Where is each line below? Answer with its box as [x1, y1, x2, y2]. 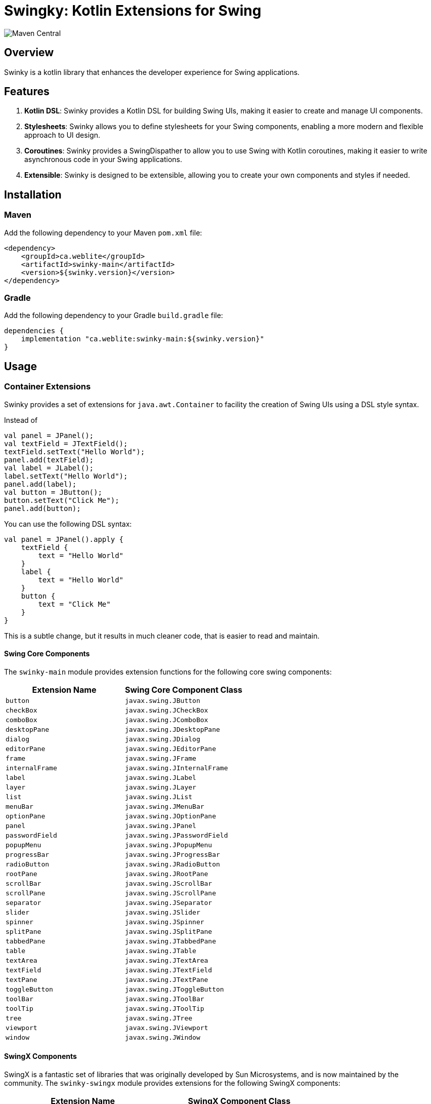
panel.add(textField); [4, 455, 94, 464]
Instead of [4, 415, 38, 424]
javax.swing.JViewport [125, 1023, 208, 1032]
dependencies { [4, 327, 64, 335]
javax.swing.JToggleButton [125, 985, 224, 993]
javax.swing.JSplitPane [125, 927, 212, 935]
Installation [4, 188, 62, 201]
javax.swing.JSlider [125, 908, 200, 916]
